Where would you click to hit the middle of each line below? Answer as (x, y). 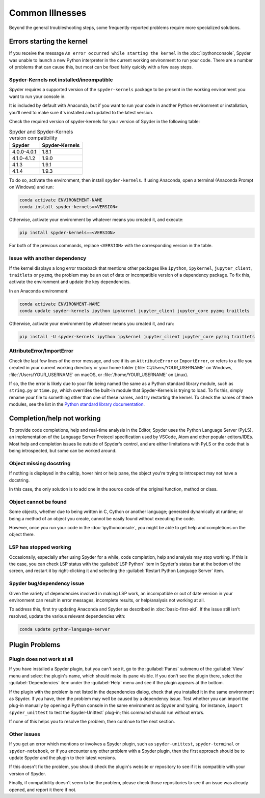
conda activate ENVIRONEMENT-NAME (61, 200)
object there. (22, 535)
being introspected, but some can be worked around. (63, 451)
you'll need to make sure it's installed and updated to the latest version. (81, 112)
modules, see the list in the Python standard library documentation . (77, 404)
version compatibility (33, 138)
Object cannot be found (38, 502)
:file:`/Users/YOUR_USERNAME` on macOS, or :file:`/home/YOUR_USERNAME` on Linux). (99, 375)
